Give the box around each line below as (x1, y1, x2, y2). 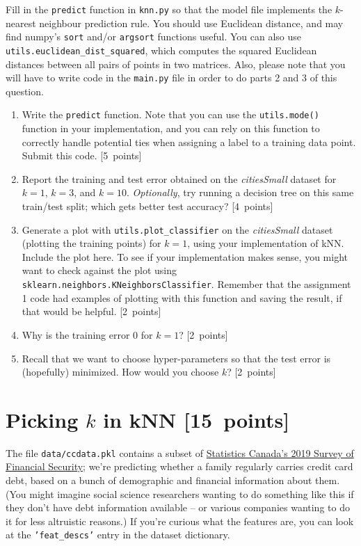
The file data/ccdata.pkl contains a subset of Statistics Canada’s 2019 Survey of (6, 445, 354, 460)
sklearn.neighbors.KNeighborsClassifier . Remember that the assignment (22, 277, 351, 291)
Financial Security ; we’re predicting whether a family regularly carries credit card (6, 459, 353, 474)
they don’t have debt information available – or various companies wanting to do (6, 500, 350, 515)
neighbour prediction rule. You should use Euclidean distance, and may (39, 15, 344, 30)
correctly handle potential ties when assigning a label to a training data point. (22, 134, 356, 149)
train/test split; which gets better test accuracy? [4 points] (22, 199, 273, 214)
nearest (6, 15, 36, 30)
